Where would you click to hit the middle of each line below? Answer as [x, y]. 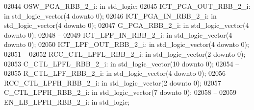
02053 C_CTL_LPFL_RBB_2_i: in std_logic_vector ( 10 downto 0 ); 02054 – [122, 63]
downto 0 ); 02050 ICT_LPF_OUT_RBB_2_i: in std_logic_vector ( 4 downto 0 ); [127, 44]
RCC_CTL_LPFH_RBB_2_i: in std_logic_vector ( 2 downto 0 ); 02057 [113, 82]
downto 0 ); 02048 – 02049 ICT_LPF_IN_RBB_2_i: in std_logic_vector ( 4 [118, 34]
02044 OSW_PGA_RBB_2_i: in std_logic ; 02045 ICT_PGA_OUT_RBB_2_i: [127, 6]
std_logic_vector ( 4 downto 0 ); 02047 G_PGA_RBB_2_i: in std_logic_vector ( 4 [127, 25]
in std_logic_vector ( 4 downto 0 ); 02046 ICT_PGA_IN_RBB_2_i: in [110, 15]
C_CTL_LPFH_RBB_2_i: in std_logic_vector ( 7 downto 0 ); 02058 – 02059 [120, 92]
